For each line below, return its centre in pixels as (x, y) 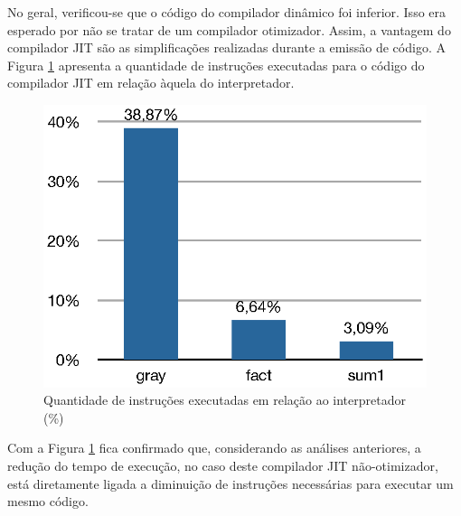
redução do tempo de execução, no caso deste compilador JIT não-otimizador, (223, 465)
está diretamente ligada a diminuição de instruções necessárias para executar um (230, 483)
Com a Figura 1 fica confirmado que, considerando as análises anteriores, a (214, 448)
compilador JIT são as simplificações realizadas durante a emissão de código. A (226, 47)
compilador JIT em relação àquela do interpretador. (151, 83)
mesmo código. (48, 501)
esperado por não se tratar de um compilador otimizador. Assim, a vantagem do (229, 29)
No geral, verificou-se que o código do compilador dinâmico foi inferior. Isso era (227, 12)
